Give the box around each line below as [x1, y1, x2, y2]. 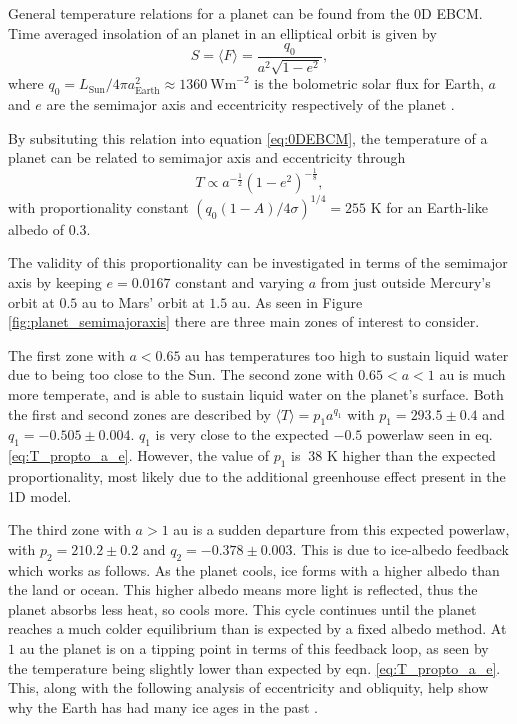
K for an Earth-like [370, 196, 488, 217]
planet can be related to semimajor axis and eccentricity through [8, 147, 406, 168]
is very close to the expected [155, 424, 329, 445]
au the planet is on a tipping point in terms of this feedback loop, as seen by [19, 637, 489, 658]
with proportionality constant [8, 196, 189, 217]
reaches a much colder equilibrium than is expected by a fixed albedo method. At [8, 618, 507, 639]
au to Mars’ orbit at [81, 291, 205, 312]
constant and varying [175, 272, 305, 293]
